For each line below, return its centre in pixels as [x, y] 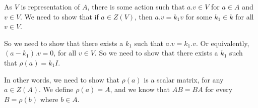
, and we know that [140, 89]
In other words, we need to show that [62, 79]
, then [144, 16]
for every [219, 89]
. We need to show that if [59, 16]
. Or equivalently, [222, 43]
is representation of [50, 6]
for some [199, 16]
